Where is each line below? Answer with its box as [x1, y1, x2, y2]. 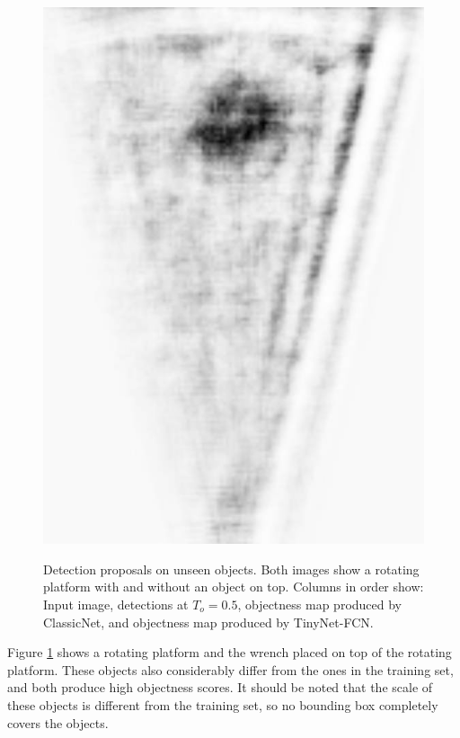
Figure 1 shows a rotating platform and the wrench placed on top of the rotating [7, 643, 452, 662]
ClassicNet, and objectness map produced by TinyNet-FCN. [43, 612, 374, 631]
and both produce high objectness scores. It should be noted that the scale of [7, 678, 433, 697]
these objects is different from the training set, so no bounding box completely [7, 695, 438, 714]
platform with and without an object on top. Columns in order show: [43, 577, 424, 596]
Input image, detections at [43, 595, 189, 614]
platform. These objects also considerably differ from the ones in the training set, [7, 660, 454, 679]
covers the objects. [7, 713, 109, 732]
